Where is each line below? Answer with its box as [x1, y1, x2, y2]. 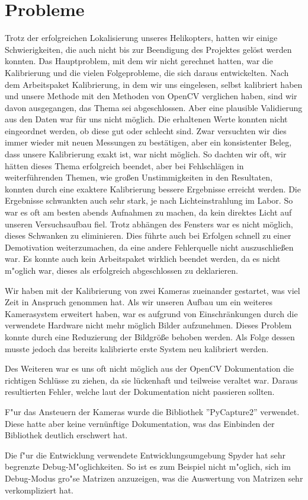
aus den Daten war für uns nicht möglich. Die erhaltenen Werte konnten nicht [5, 113, 288, 125]
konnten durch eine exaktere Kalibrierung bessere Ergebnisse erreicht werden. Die [5, 182, 301, 195]
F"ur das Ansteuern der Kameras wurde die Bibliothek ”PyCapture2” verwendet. [5, 405, 300, 417]
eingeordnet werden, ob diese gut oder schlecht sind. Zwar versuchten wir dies [5, 124, 287, 137]
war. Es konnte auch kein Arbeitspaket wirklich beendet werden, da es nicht [5, 252, 281, 265]
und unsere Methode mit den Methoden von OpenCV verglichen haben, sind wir [5, 90, 297, 102]
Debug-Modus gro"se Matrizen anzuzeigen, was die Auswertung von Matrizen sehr [5, 471, 303, 484]
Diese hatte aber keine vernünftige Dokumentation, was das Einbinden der [5, 417, 275, 429]
